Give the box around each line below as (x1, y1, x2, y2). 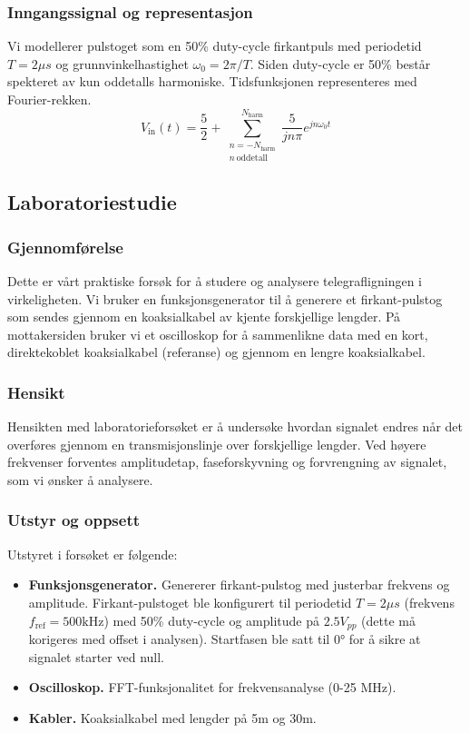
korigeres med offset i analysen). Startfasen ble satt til (28, 629, 330, 648)
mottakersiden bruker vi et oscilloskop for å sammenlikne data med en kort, (7, 324, 428, 343)
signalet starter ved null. (28, 647, 164, 666)
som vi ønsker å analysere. (7, 470, 153, 489)
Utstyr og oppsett (7, 509, 141, 531)
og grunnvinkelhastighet (55, 54, 189, 73)
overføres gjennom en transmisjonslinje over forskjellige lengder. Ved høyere (7, 434, 426, 453)
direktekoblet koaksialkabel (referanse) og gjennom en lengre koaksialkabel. (7, 342, 426, 362)
